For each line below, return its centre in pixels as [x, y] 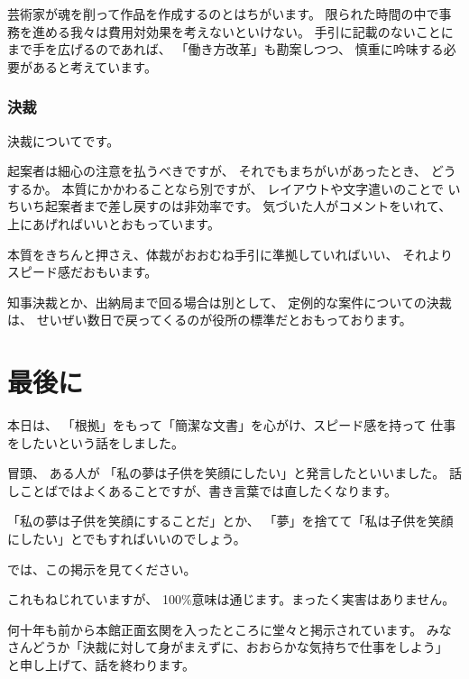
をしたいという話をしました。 [96, 442]
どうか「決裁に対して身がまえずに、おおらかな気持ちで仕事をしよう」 [240, 647]
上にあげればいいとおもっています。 [114, 223]
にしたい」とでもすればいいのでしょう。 [127, 539]
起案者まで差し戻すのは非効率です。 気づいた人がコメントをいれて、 [248, 206]
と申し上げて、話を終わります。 [101, 665]
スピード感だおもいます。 [83, 272]
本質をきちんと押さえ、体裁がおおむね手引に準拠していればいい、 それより [230, 254]
